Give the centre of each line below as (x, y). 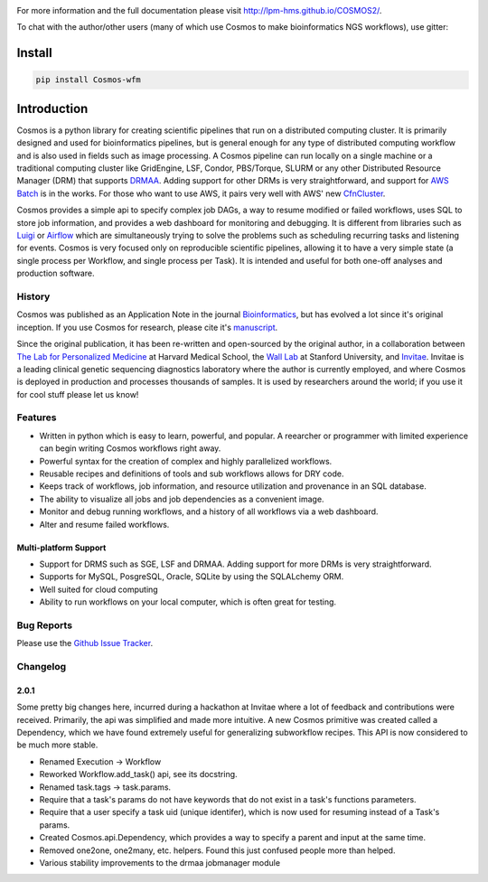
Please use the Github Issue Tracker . (85, 643)
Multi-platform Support (61, 548)
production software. (56, 273)
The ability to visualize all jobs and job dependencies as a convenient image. (182, 499)
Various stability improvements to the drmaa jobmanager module (160, 862)
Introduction (52, 108)
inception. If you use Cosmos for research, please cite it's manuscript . (147, 327)
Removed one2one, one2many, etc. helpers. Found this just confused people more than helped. (217, 850)
